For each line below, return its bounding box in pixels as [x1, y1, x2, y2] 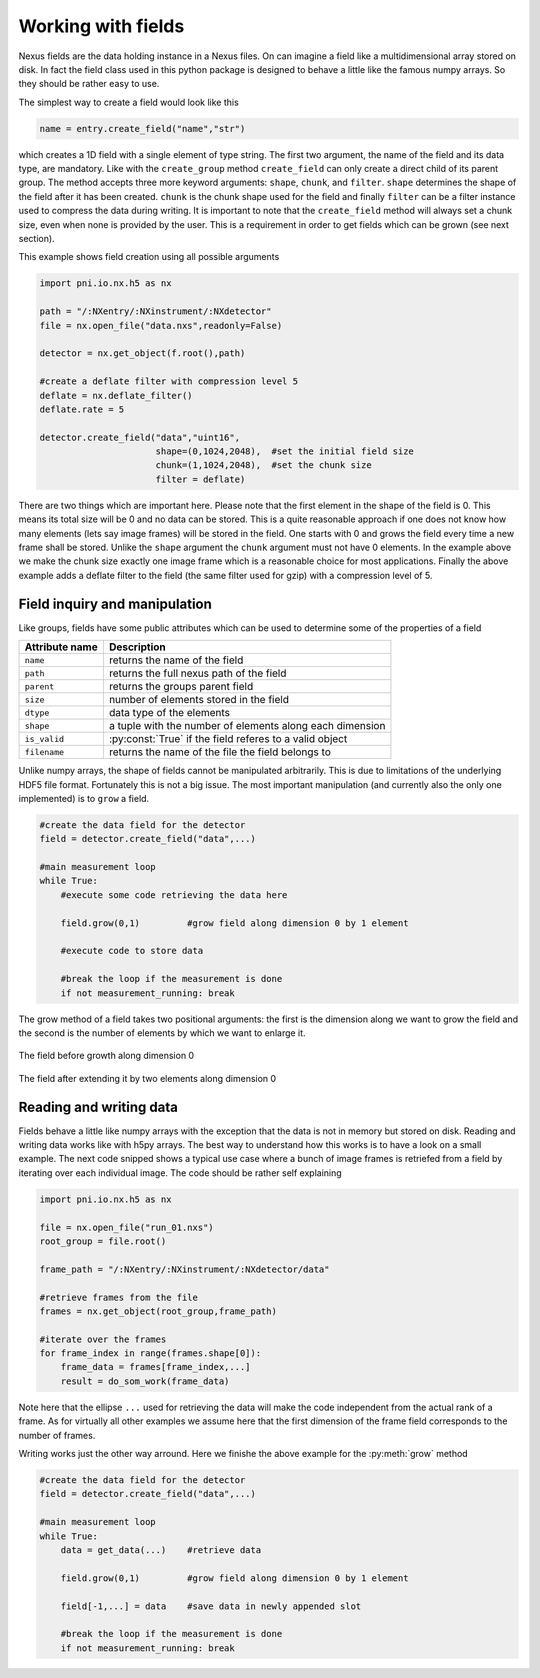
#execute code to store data [60, 945, 204, 957]
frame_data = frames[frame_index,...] [60, 1361, 251, 1373]
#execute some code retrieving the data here [60, 889, 288, 900]
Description [108, 640, 167, 654]
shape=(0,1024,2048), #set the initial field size [155, 446, 415, 457]
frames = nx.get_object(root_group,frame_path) [39, 1305, 277, 1317]
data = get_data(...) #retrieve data [60, 1544, 262, 1555]
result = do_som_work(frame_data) [60, 1375, 230, 1387]
